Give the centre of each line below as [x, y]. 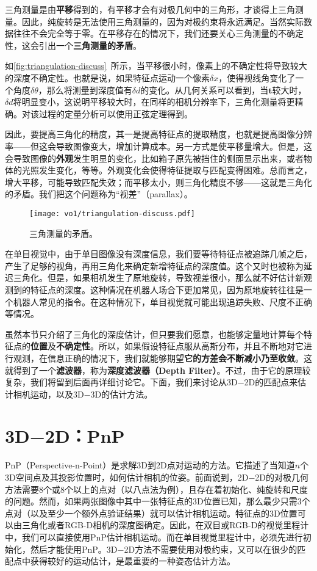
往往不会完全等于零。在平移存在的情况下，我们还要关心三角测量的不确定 [158, 33]
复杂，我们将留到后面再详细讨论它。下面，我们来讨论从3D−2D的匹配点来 [151, 382]
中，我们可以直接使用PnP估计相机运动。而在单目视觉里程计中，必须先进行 [154, 536]
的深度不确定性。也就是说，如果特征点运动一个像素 [107, 77]
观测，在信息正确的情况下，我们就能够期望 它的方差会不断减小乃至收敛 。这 [162, 358]
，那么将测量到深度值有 [85, 89]
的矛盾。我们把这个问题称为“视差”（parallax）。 [99, 194]
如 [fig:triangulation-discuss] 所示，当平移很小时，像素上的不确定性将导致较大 [156, 66]
